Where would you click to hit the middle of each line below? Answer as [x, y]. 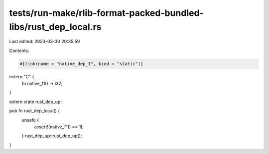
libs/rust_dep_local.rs [55, 27]
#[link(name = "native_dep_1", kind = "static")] [81, 64]
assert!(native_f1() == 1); [59, 127]
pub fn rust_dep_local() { [35, 111]
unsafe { [30, 120]
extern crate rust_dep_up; [36, 102]
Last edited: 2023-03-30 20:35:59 [45, 42]
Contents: [19, 51]
